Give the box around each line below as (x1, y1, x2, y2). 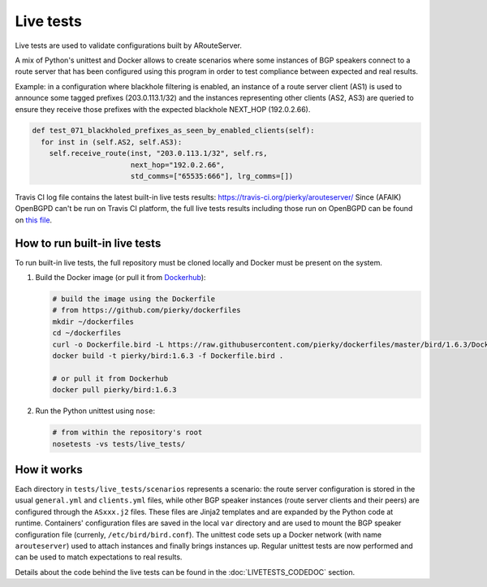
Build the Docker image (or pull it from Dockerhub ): (35, 273, 206, 283)
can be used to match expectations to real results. (15, 552, 183, 562)
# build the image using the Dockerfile (52, 295, 215, 304)
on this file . (15, 215, 53, 225)
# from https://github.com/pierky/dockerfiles (52, 305, 241, 315)
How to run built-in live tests (15, 236, 162, 250)
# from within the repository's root (52, 428, 203, 438)
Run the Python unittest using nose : (35, 406, 156, 416)
